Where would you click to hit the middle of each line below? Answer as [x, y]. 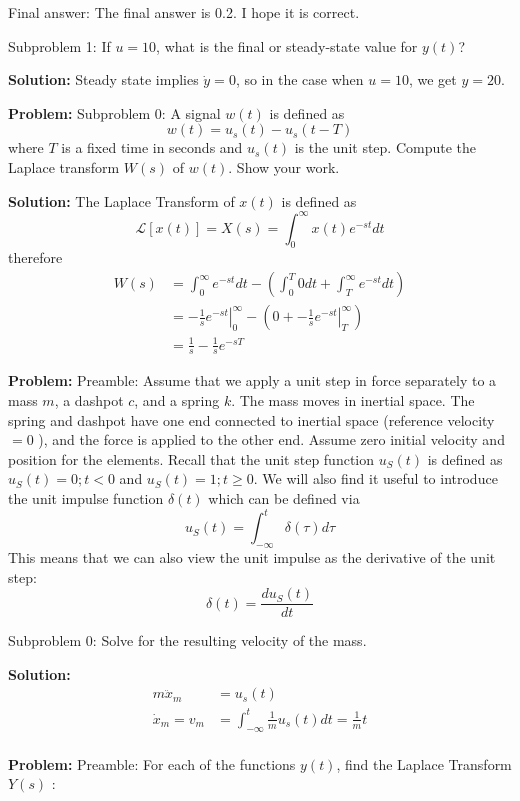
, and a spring [177, 400]
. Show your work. [284, 166]
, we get [432, 79]
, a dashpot [89, 400]
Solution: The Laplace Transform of [121, 200]
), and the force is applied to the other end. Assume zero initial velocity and [271, 439]
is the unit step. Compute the [385, 147]
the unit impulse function [86, 498]
